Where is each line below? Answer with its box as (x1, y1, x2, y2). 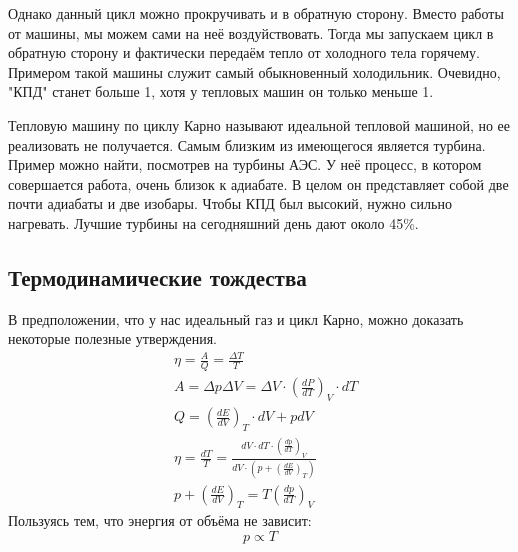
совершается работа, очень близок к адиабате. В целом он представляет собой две (8, 173, 509, 194)
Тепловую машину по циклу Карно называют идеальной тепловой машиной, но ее (8, 114, 511, 135)
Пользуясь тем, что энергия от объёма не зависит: (8, 510, 312, 531)
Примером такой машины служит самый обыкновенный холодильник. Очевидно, (8, 61, 501, 82)
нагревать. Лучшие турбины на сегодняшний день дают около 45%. (8, 212, 419, 233)
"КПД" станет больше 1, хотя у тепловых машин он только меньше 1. (8, 81, 434, 102)
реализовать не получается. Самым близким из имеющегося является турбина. (8, 134, 486, 155)
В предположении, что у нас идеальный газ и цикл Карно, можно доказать (8, 308, 464, 329)
